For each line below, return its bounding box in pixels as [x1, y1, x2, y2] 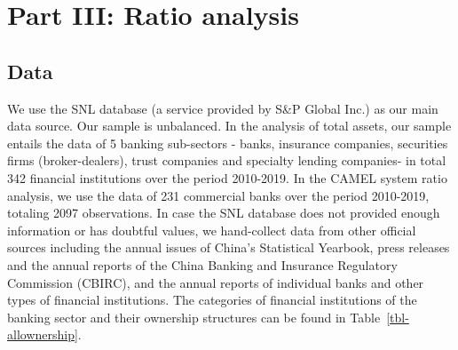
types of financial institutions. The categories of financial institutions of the [7, 290, 417, 309]
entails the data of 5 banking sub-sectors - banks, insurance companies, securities [7, 133, 448, 152]
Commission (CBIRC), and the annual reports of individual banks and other [7, 273, 424, 291]
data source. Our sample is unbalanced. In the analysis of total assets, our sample [7, 116, 452, 135]
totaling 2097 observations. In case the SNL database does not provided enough [7, 203, 440, 222]
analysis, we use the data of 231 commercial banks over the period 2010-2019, [7, 186, 430, 204]
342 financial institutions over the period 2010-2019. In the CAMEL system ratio [7, 168, 447, 187]
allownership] [7, 325, 78, 344]
